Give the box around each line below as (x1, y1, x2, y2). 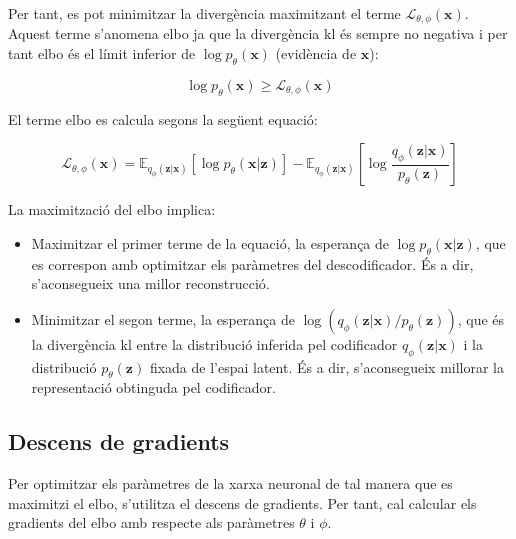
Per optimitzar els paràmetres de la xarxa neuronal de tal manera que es (8, 473, 453, 494)
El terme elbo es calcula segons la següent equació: (8, 108, 318, 129)
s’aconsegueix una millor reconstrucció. (31, 273, 270, 294)
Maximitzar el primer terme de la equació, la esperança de (31, 232, 390, 253)
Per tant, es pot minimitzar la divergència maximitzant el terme (8, 3, 401, 23)
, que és (457, 308, 505, 329)
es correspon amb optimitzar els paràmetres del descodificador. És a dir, (31, 253, 474, 274)
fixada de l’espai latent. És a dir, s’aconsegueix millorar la (149, 356, 505, 377)
